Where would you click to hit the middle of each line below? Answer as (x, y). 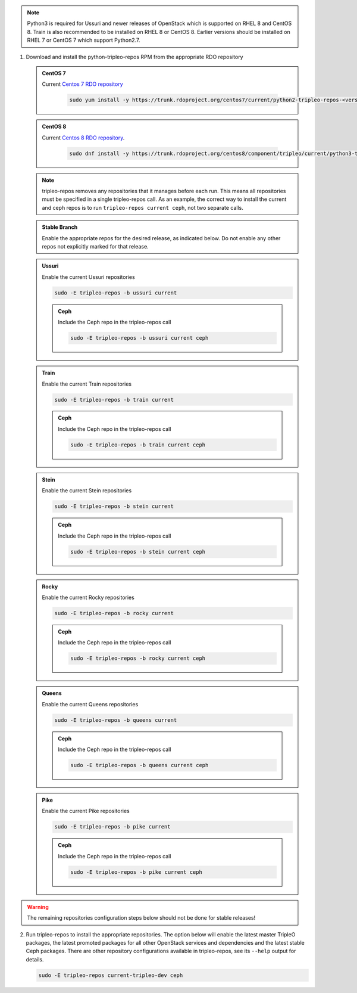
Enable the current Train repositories (87, 384)
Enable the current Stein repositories (87, 491)
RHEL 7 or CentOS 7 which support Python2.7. (84, 40)
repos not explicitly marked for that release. (95, 247)
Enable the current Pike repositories (86, 811)
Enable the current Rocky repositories (88, 597)
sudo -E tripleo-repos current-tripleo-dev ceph (111, 975)
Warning (38, 907)
